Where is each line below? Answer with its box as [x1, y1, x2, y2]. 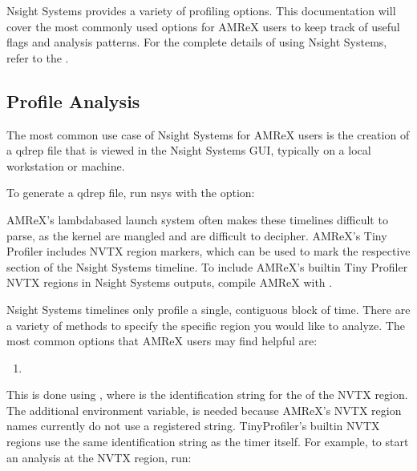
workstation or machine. [6, 157, 125, 174]
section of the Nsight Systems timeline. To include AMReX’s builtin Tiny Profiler [6, 258, 408, 275]
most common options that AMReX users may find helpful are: [6, 332, 318, 349]
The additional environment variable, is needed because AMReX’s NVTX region [6, 401, 402, 418]
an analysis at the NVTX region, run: [6, 449, 192, 465]
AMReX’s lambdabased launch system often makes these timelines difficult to [6, 211, 388, 227]
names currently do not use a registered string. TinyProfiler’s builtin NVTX [6, 417, 380, 434]
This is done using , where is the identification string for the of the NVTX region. [6, 386, 408, 403]
